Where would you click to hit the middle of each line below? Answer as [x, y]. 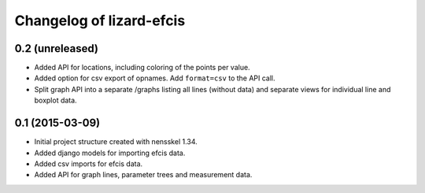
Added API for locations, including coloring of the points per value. [142, 68]
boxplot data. [56, 100]
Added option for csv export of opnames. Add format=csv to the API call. [155, 78]
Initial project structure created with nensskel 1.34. [116, 142]
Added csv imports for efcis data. [89, 163]
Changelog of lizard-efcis [100, 20]
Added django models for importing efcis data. [110, 153]
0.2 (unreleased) [56, 48]
